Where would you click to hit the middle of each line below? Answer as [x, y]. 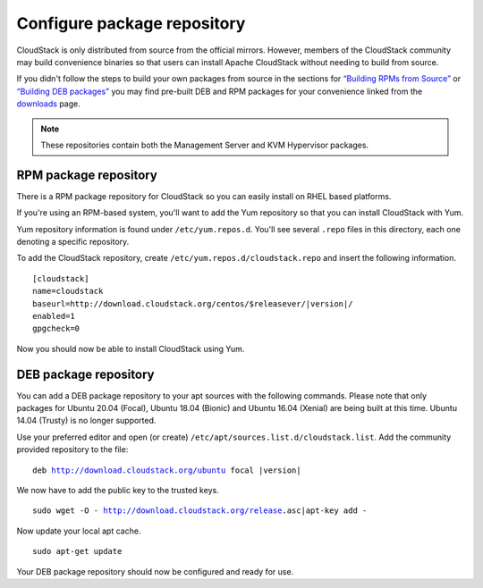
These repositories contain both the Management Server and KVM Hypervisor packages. [205, 145]
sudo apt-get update [77, 551]
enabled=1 [54, 316]
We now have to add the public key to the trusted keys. [118, 490]
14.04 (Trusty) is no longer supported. [86, 421]
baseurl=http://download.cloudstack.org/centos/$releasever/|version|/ [193, 303]
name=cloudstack [68, 291]
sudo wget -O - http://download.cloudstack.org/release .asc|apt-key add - [200, 511]
